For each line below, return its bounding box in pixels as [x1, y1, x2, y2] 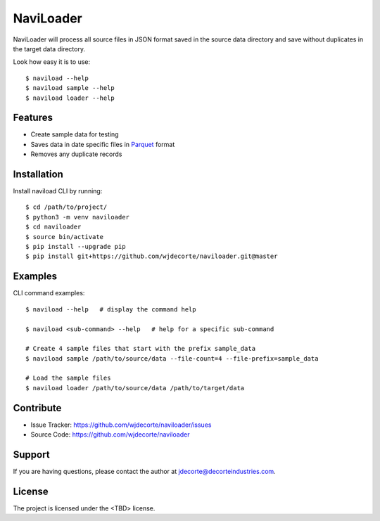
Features [13, 112, 53, 124]
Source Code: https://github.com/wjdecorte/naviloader [30, 430, 190, 439]
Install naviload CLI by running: [13, 187, 103, 195]
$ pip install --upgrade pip [25, 243, 126, 251]
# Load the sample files [25, 374, 111, 382]
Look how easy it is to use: [13, 58, 91, 66]
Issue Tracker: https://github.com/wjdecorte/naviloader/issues [30, 420, 212, 429]
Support [13, 449, 50, 461]
